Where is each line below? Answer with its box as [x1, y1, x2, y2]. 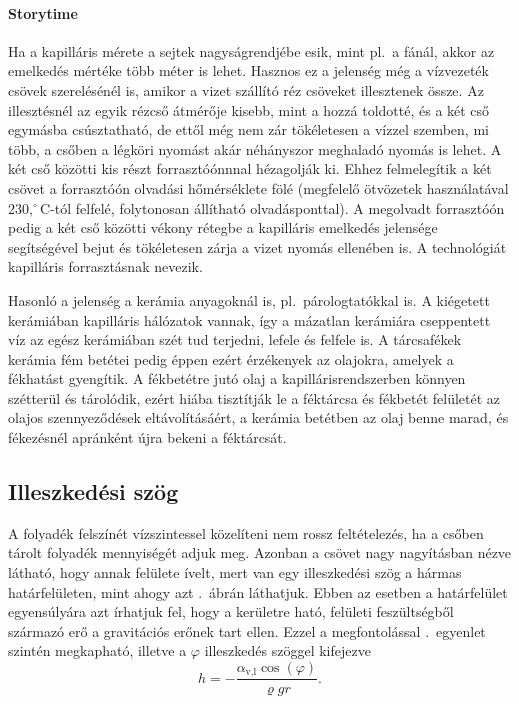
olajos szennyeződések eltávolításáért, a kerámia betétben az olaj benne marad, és [8, 407, 509, 428]
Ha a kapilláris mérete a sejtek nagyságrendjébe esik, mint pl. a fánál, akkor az [8, 40, 495, 61]
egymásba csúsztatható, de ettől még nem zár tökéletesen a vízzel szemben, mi [8, 119, 489, 140]
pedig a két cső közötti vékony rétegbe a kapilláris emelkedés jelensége [8, 217, 438, 238]
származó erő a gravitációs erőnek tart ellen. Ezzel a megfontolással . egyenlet [8, 620, 486, 641]
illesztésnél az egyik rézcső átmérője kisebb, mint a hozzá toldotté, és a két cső [8, 99, 490, 120]
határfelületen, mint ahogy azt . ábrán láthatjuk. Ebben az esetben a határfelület [8, 581, 508, 602]
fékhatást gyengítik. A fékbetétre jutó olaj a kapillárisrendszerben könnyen [8, 368, 466, 389]
